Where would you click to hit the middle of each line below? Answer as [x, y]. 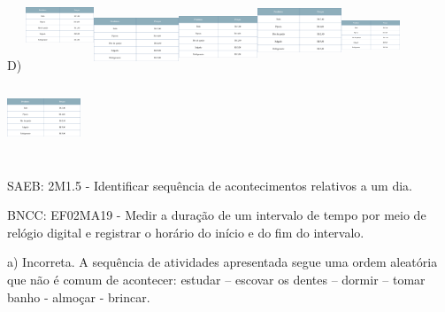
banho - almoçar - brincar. [79, 296]
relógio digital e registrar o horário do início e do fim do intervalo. [186, 232]
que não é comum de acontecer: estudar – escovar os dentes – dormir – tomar [216, 280]
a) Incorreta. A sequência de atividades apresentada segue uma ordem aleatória [222, 262]
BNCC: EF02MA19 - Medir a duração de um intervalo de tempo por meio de [217, 215]
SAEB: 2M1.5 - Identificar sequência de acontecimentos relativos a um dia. [210, 185]
